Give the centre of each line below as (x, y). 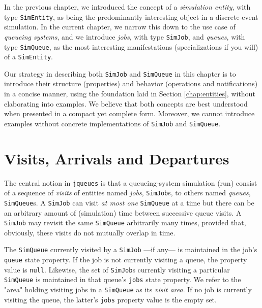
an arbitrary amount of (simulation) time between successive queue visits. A (123, 212)
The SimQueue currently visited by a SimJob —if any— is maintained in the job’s (131, 249)
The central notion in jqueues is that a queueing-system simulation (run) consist (131, 182)
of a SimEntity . (28, 57)
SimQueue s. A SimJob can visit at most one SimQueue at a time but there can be (129, 202)
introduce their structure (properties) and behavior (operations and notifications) (131, 83)
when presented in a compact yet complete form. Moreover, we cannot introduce (129, 113)
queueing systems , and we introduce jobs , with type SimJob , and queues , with (125, 36)
